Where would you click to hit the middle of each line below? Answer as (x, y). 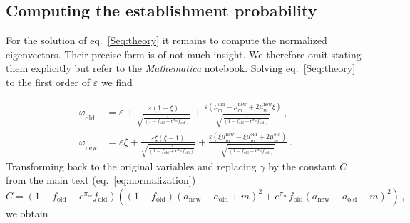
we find (117, 82)
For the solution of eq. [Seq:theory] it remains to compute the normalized (166, 40)
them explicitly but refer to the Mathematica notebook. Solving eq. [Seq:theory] (181, 68)
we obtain (27, 213)
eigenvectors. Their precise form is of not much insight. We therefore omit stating (184, 54)
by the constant (302, 166)
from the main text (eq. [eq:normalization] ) (101, 180)
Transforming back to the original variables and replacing (131, 166)
